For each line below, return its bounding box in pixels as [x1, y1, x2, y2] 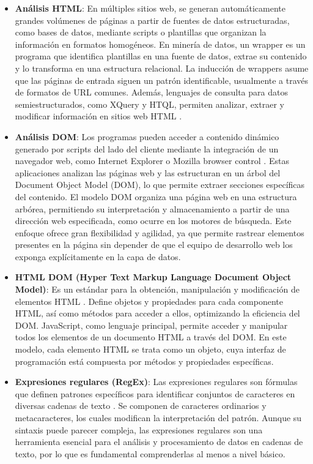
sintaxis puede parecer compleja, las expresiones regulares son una [15, 423, 263, 436]
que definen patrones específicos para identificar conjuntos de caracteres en [15, 387, 295, 400]
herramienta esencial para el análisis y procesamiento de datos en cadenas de [15, 435, 303, 448]
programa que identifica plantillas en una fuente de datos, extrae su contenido [15, 50, 307, 62]
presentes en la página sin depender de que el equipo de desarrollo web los [15, 238, 293, 251]
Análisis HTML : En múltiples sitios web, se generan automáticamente [15, 2, 285, 14]
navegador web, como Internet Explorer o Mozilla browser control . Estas [15, 154, 289, 167]
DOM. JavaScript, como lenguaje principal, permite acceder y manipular [15, 318, 288, 331]
